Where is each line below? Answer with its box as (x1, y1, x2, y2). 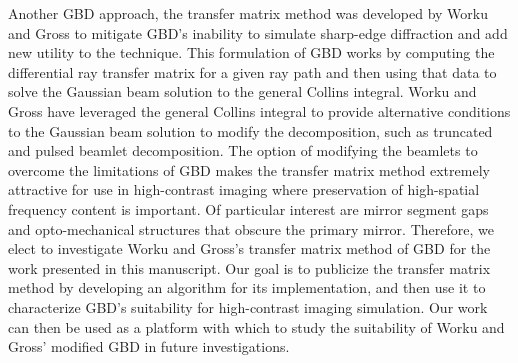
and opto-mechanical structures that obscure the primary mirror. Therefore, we (8, 218, 494, 239)
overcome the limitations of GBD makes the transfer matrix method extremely (8, 159, 490, 180)
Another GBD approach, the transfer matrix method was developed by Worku (8, 3, 489, 23)
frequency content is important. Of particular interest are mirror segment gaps (8, 198, 489, 219)
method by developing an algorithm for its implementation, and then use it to (8, 277, 486, 298)
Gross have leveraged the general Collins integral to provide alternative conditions (8, 100, 511, 121)
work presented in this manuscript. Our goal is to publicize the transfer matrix (8, 257, 491, 278)
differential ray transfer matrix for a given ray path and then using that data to (8, 61, 497, 82)
